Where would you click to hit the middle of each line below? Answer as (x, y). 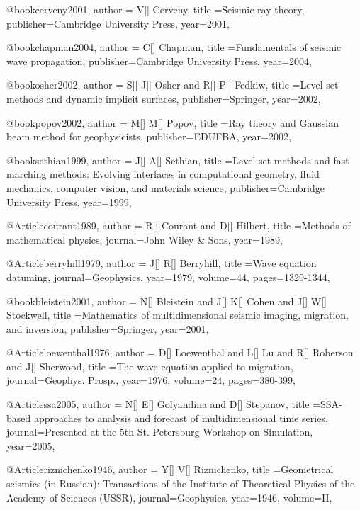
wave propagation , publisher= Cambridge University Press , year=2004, (159, 61)
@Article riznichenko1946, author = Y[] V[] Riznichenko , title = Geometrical (170, 469)
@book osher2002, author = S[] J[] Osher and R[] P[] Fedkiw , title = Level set (173, 85)
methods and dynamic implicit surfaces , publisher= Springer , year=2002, (164, 98)
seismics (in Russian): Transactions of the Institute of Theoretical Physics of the (181, 483)
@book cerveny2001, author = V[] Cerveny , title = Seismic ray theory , (156, 9)
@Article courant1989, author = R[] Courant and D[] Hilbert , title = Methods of (179, 226)
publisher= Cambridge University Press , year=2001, (118, 23)
